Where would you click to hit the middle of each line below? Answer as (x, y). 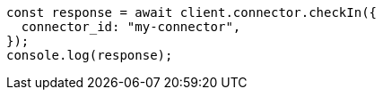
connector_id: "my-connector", (131, 27)
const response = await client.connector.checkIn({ (192, 12)
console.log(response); (90, 55)
